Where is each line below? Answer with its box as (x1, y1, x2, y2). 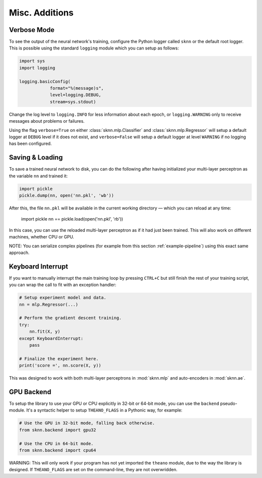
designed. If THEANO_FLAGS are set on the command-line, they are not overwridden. (9, 467, 178, 473)
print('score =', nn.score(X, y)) (19, 363, 101, 368)
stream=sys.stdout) (49, 99, 97, 104)
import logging (19, 65, 55, 70)
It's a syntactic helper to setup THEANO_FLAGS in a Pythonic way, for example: (26, 407, 183, 413)
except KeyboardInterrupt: (19, 335, 83, 341)
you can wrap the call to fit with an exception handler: (9, 282, 116, 288)
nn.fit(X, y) (29, 329, 61, 335)
